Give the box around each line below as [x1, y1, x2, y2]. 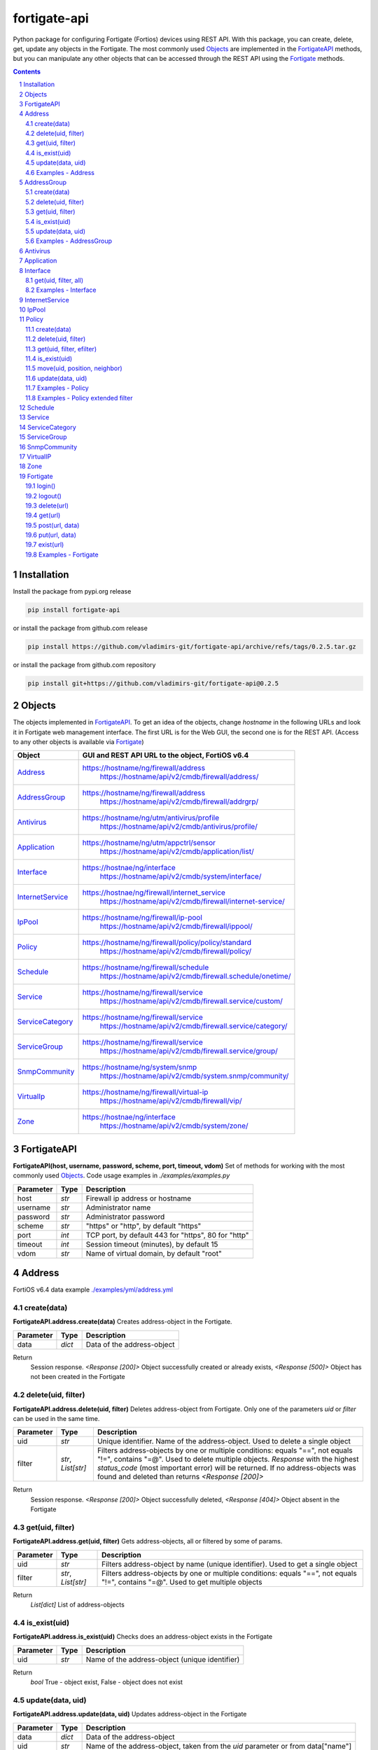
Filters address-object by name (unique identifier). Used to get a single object [101, 1559, 358, 1569]
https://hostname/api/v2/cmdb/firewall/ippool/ [99, 921, 253, 931]
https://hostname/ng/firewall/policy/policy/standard [82, 938, 252, 948]
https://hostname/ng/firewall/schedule [82, 962, 209, 972]
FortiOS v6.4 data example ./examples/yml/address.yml [13, 1285, 174, 1294]
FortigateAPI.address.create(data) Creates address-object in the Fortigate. [13, 1317, 232, 1326]
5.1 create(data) [25, 188, 70, 196]
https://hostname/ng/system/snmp [82, 1063, 197, 1072]
